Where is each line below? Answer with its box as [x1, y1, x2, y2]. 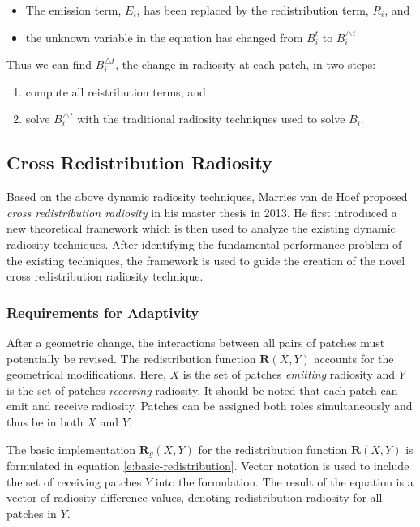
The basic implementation [6, 440, 136, 457]
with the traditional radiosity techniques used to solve [77, 110, 345, 127]
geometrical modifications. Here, [6, 366, 166, 383]
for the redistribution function [198, 440, 348, 457]
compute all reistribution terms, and [25, 83, 206, 100]
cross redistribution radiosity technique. [6, 268, 204, 285]
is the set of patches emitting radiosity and [182, 366, 396, 383]
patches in [6, 504, 57, 521]
